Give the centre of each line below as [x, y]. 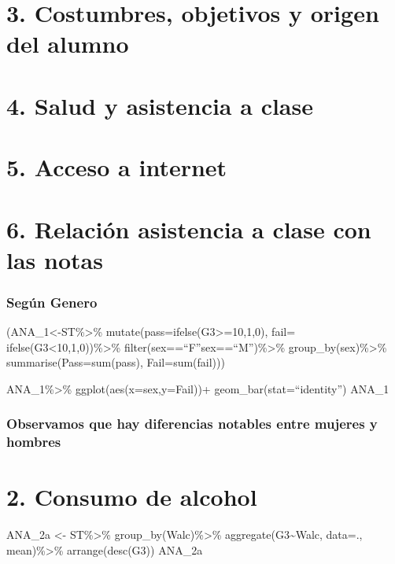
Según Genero [52, 302]
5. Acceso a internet [117, 167]
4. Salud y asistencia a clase [160, 105]
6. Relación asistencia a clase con [189, 229]
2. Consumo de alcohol [132, 497]
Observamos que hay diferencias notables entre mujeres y [192, 424]
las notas [55, 259]
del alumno [68, 44]
